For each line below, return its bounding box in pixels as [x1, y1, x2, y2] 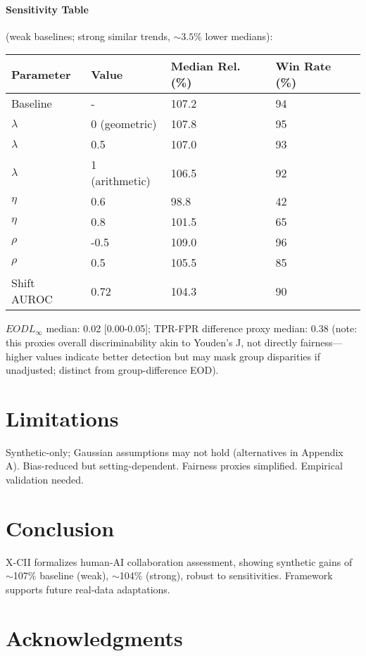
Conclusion [6, 513, 115, 542]
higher [6, 348, 33, 363]
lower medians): [205, 28, 273, 43]
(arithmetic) [91, 172, 151, 189]
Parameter [11, 65, 71, 82]
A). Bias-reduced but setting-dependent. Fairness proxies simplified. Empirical [6, 458, 343, 473]
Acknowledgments [6, 623, 183, 652]
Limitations [6, 403, 119, 432]
